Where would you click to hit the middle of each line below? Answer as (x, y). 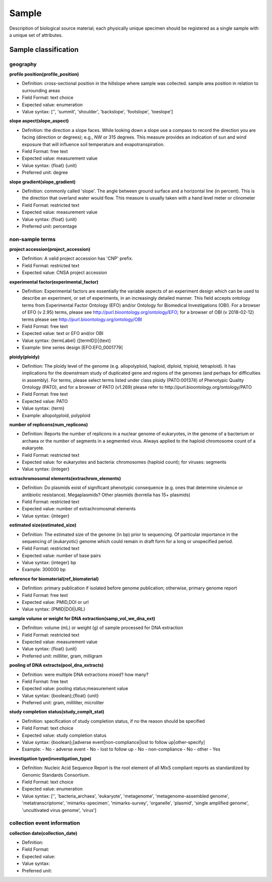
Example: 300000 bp (44, 570)
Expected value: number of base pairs (61, 555)
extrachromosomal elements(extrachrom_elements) (65, 478)
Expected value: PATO (45, 401)
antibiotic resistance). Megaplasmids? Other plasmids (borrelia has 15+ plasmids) (106, 495)
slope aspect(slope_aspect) (39, 121)
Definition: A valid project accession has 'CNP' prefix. (78, 258)
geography (23, 64)
